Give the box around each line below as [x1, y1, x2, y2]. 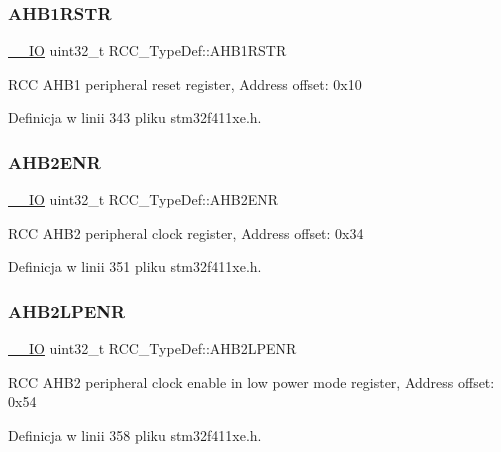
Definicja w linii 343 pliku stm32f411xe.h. [8, 107, 262, 128]
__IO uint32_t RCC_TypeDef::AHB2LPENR [8, 338, 297, 359]
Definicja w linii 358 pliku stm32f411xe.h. [8, 425, 262, 445]
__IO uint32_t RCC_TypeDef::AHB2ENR [8, 189, 279, 210]
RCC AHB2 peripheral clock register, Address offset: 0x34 [8, 222, 364, 243]
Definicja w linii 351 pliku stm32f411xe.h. [8, 256, 262, 277]
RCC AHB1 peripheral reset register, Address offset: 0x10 [8, 73, 362, 94]
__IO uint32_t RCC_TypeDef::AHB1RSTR [8, 40, 287, 61]
